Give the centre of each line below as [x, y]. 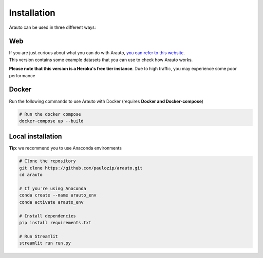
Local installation [36, 137]
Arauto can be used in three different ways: [52, 27]
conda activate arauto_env [51, 202]
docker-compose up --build [51, 121]
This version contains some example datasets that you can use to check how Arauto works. [101, 60]
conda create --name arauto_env [58, 195]
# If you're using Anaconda [53, 188]
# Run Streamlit [39, 236]
